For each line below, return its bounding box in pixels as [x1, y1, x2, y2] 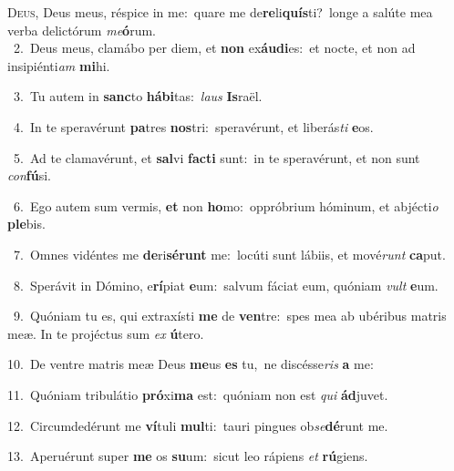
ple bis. [7, 214, 46, 233]
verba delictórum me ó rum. [7, 20, 156, 39]
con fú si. [7, 166, 51, 185]
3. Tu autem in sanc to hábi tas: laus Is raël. [13, 87, 263, 106]
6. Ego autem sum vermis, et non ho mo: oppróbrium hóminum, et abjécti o [13, 196, 439, 215]
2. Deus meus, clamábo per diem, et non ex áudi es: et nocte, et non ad [13, 38, 416, 57]
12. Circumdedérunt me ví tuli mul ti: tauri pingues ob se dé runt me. [7, 415, 388, 435]
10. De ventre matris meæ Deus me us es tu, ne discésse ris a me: [7, 354, 374, 374]
